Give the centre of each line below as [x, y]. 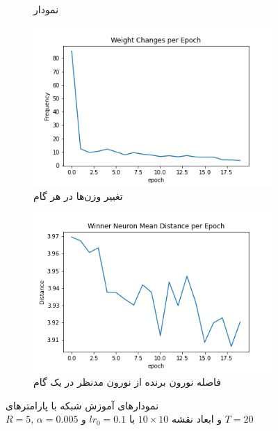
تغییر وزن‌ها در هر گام [78, 195]
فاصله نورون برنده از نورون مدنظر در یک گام [127, 382]
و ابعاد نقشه [197, 419]
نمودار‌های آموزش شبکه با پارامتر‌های [82, 405]
